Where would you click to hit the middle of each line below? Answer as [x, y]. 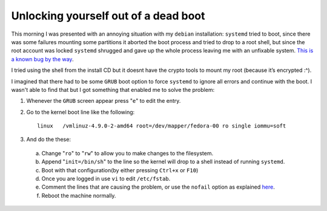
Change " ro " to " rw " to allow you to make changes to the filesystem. [127, 153]
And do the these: [48, 140]
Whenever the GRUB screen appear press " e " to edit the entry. [104, 101]
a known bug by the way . [42, 59]
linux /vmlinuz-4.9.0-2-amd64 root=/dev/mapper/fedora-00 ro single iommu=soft [162, 126]
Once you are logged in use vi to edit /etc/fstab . [106, 179]
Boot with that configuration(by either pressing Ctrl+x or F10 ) [120, 170]
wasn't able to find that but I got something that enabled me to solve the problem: [113, 89]
